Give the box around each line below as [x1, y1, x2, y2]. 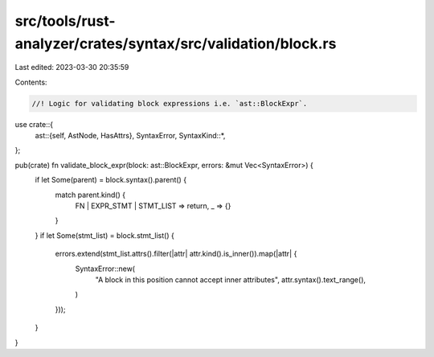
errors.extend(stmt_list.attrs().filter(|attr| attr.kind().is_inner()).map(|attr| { [55, 249, 297, 259]
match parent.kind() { [55, 190, 126, 199]
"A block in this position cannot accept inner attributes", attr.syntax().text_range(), [95, 275, 366, 285]
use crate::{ [14, 119, 54, 129]
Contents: [14, 77, 47, 87]
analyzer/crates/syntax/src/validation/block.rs [14, 35, 337, 52]
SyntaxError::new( [75, 264, 136, 273]
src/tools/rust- [14, 12, 116, 30]
